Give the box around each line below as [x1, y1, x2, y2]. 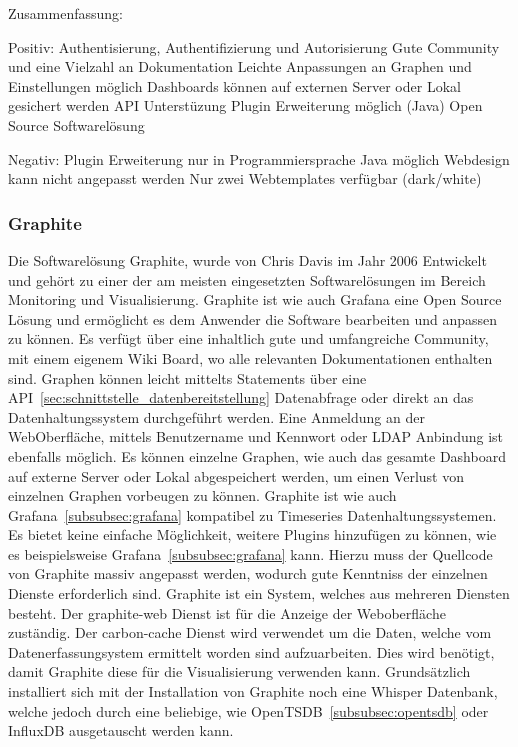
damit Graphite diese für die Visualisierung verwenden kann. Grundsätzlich [8, 661, 471, 682]
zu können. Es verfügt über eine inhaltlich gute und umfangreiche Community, [8, 328, 489, 349]
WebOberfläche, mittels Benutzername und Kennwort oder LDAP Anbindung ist [8, 426, 504, 447]
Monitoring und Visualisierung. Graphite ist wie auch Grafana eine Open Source [8, 289, 502, 310]
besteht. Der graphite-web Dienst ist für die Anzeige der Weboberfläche [8, 602, 446, 623]
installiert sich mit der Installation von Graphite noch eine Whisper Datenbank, [8, 681, 498, 702]
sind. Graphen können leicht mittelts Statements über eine [8, 367, 367, 388]
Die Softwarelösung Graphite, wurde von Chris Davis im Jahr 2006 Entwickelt [8, 249, 487, 270]
